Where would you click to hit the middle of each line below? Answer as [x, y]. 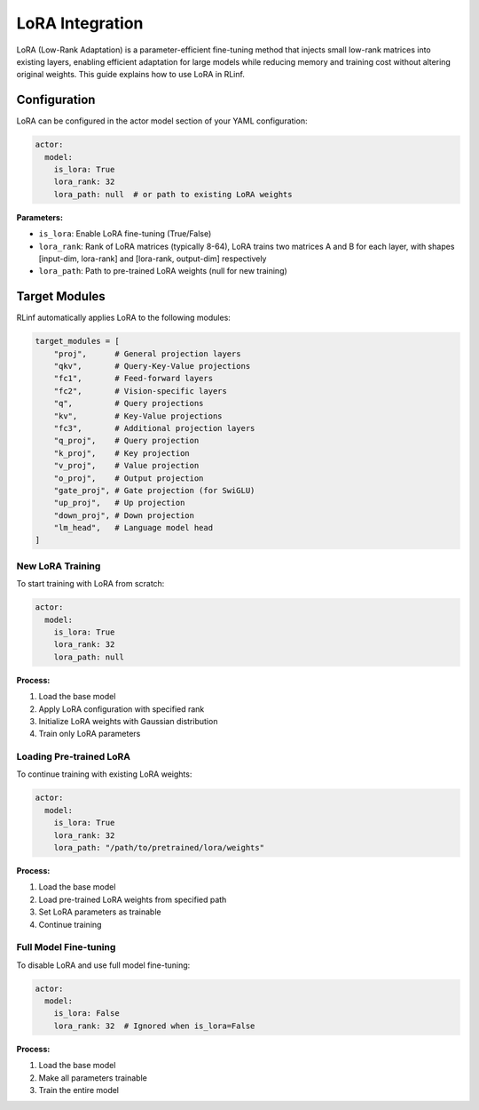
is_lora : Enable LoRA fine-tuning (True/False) [125, 234]
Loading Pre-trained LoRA [74, 757]
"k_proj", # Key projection [122, 453]
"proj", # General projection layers [147, 354]
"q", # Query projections [129, 403]
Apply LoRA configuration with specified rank [122, 709]
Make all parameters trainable [93, 1078]
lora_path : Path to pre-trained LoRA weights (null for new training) [163, 271]
